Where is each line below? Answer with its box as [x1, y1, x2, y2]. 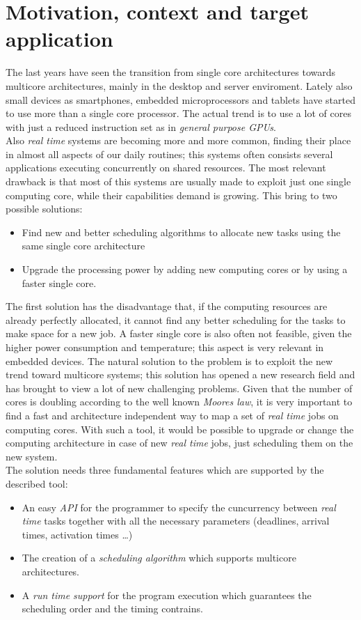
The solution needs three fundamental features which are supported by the [6, 463, 324, 477]
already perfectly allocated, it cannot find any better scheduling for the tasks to [6, 312, 346, 327]
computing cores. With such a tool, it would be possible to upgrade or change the [6, 421, 354, 436]
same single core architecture [22, 238, 145, 253]
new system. [6, 449, 58, 463]
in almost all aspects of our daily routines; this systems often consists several [6, 146, 333, 161]
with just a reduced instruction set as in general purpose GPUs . [6, 119, 276, 134]
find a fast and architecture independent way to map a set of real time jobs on [6, 408, 339, 422]
